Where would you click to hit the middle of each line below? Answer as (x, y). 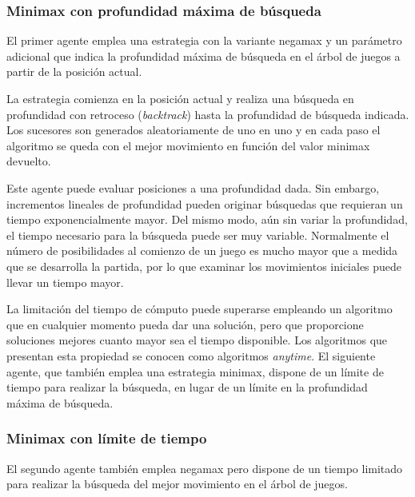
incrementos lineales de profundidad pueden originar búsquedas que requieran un (205, 203)
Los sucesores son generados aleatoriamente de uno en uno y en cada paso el (194, 130)
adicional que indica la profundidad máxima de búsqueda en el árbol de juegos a (204, 56)
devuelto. (29, 161)
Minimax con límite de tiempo (107, 438)
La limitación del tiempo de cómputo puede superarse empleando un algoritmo (200, 309)
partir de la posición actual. (74, 72)
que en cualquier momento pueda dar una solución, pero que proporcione (185, 324)
